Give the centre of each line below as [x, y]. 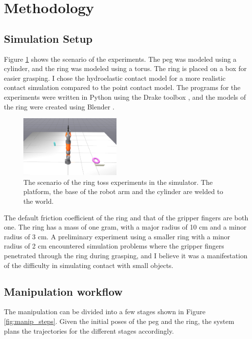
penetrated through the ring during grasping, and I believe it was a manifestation [126, 255]
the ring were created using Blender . [59, 106]
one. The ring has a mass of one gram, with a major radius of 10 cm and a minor [125, 227]
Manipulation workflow [63, 291]
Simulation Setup [48, 38]
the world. [39, 201]
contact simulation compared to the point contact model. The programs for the [122, 87]
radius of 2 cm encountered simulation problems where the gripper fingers [114, 246]
